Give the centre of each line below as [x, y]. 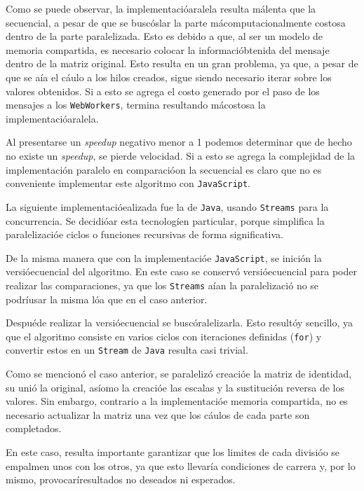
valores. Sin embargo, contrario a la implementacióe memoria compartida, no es [177, 401]
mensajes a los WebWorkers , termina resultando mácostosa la [136, 105]
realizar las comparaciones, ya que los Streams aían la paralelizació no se [162, 285]
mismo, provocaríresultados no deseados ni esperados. [121, 479]
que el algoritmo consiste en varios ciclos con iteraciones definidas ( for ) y [164, 336]
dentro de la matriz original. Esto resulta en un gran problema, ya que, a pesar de [182, 63]
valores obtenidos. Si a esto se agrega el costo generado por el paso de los [163, 91]
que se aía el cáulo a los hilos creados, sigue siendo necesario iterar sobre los [169, 77]
